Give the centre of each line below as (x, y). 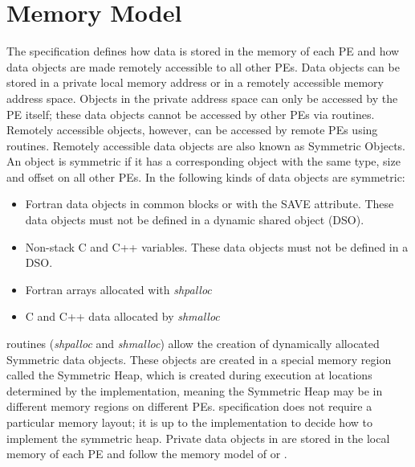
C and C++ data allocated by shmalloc (122, 316)
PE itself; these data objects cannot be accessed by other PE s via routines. (191, 114)
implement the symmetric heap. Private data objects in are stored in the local (198, 438)
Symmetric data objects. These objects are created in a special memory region (199, 359)
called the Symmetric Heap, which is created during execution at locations (189, 375)
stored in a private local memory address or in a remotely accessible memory (195, 82)
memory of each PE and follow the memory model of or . (147, 454)
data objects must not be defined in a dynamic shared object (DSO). (195, 220)
